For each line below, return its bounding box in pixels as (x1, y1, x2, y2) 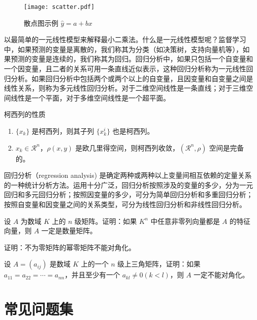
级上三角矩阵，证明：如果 (117, 259, 201, 269)
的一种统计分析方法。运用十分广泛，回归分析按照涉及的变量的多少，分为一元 (4, 179, 253, 190)
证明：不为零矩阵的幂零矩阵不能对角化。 (4, 242, 135, 252)
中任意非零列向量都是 (150, 215, 220, 226)
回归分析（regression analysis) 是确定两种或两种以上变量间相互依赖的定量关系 (4, 170, 252, 180)
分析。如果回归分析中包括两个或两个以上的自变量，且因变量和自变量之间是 (10, 73, 253, 83)
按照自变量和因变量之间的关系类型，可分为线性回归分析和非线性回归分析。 (4, 199, 246, 209)
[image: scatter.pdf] (24, 3, 95, 10)
